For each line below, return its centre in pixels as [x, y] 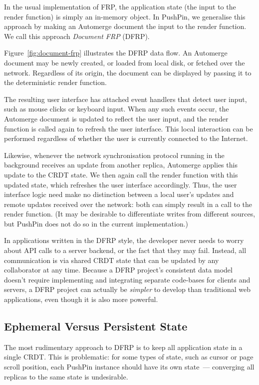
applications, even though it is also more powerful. [81, 299]
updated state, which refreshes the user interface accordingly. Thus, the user [121, 184]
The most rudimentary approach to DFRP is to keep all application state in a [123, 347]
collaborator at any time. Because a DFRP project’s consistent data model [118, 270]
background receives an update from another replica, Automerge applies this [121, 165]
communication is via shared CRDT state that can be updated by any [112, 260]
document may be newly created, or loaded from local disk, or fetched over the [125, 62]
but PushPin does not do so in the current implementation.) [96, 223]
